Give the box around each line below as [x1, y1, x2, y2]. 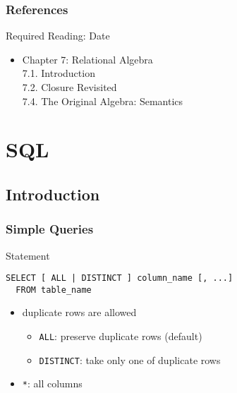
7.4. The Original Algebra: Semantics [22, 93, 183, 108]
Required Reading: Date [6, 28, 110, 43]
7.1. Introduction [22, 66, 95, 80]
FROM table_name [16, 284, 92, 295]
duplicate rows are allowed [22, 305, 137, 320]
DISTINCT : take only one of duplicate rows [39, 352, 221, 367]
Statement [6, 248, 50, 262]
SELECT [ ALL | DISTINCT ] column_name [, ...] [6, 273, 233, 284]
